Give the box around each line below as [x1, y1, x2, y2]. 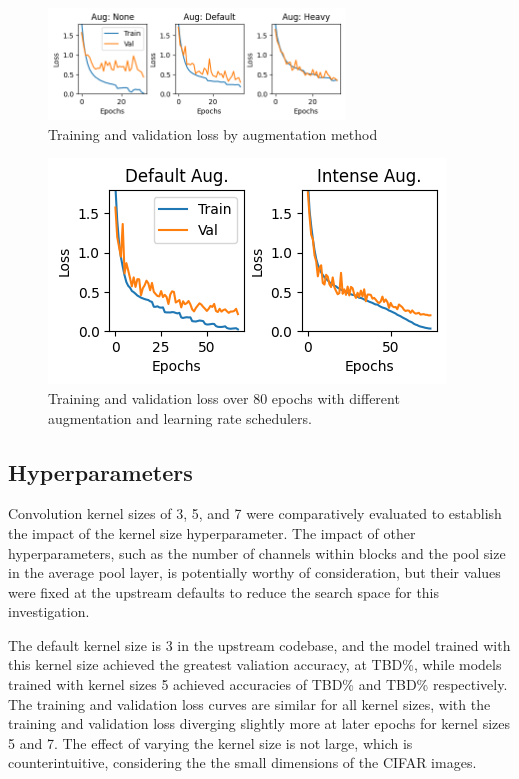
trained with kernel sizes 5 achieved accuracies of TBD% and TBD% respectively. [8, 674, 508, 695]
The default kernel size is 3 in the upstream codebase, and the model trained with [8, 634, 511, 655]
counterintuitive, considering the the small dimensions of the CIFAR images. [8, 752, 477, 773]
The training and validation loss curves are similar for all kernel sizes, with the [8, 693, 491, 714]
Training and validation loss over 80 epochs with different [48, 387, 400, 408]
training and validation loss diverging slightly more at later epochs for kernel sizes [8, 713, 510, 734]
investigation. [8, 601, 90, 622]
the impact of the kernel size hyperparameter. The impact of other [8, 522, 416, 543]
